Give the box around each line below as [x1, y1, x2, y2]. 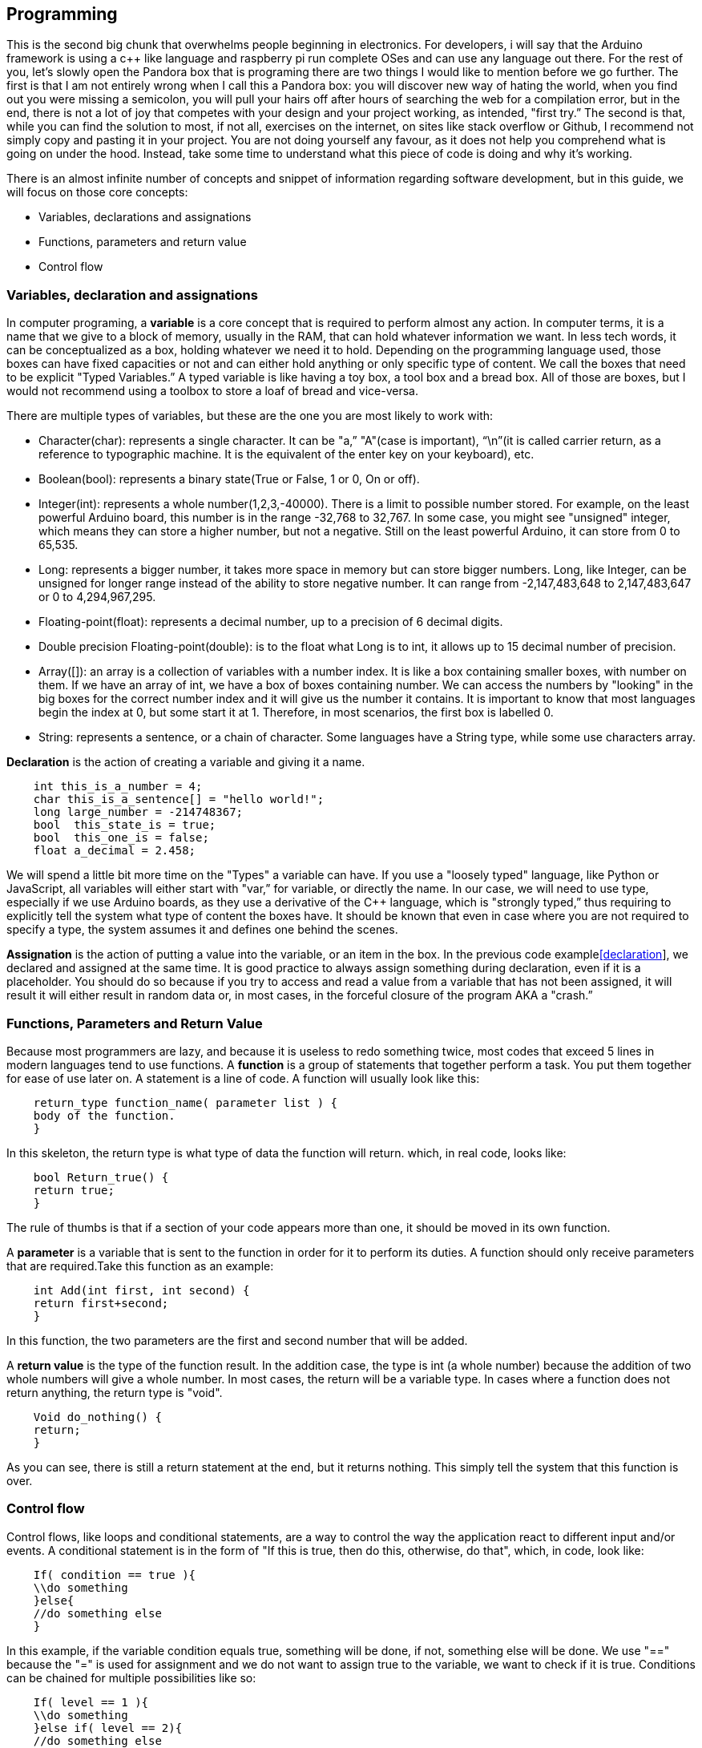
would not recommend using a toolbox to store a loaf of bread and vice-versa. [6, 384, 418, 398]
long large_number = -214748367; [33, 805, 244, 819]
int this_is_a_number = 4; [33, 780, 203, 793]
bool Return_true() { [33, 1170, 169, 1184]
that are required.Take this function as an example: [6, 1258, 274, 1273]
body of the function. [33, 1108, 175, 1122]
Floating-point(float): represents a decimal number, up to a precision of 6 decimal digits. [38, 615, 503, 629]
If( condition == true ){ [33, 1568, 196, 1581]
